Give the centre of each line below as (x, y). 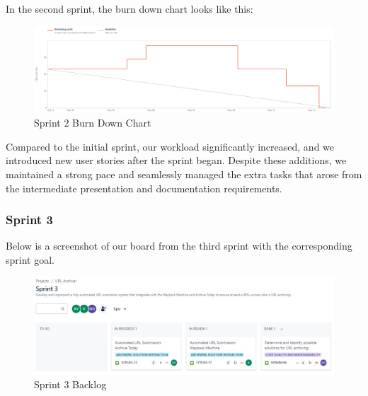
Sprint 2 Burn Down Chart (93, 123)
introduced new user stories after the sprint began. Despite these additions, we (176, 160)
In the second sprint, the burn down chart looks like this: (130, 8)
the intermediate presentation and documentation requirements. (144, 188)
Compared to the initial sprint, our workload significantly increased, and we (170, 146)
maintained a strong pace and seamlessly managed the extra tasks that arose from (184, 174)
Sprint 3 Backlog (70, 384)
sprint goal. (30, 259)
